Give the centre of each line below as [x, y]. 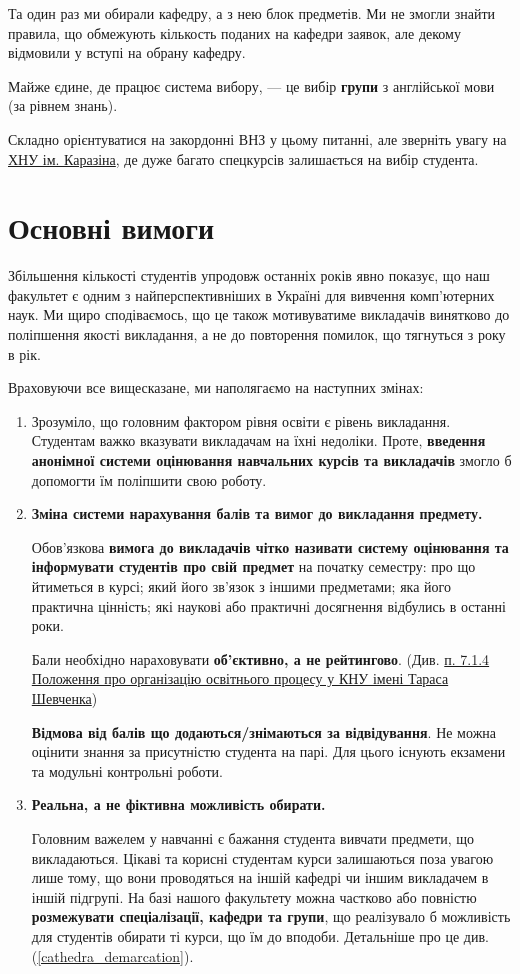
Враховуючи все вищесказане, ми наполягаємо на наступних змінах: [216, 387]
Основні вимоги [111, 227]
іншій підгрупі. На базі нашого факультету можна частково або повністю [254, 896]
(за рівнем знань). [63, 105]
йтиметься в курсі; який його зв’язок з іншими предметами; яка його [241, 586]
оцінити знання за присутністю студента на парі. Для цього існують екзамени [268, 751]
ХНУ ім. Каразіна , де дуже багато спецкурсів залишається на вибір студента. [243, 158]
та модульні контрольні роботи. [127, 770]
